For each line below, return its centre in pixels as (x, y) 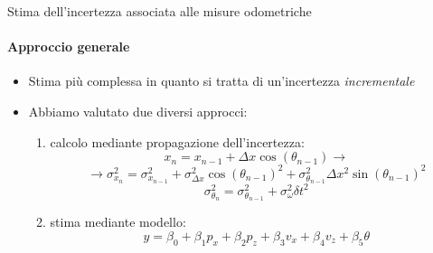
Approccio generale (69, 47)
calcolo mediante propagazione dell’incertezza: (177, 141)
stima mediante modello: (118, 222)
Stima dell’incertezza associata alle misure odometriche (160, 11)
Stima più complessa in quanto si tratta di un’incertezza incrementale (221, 81)
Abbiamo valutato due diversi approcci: (138, 111)
